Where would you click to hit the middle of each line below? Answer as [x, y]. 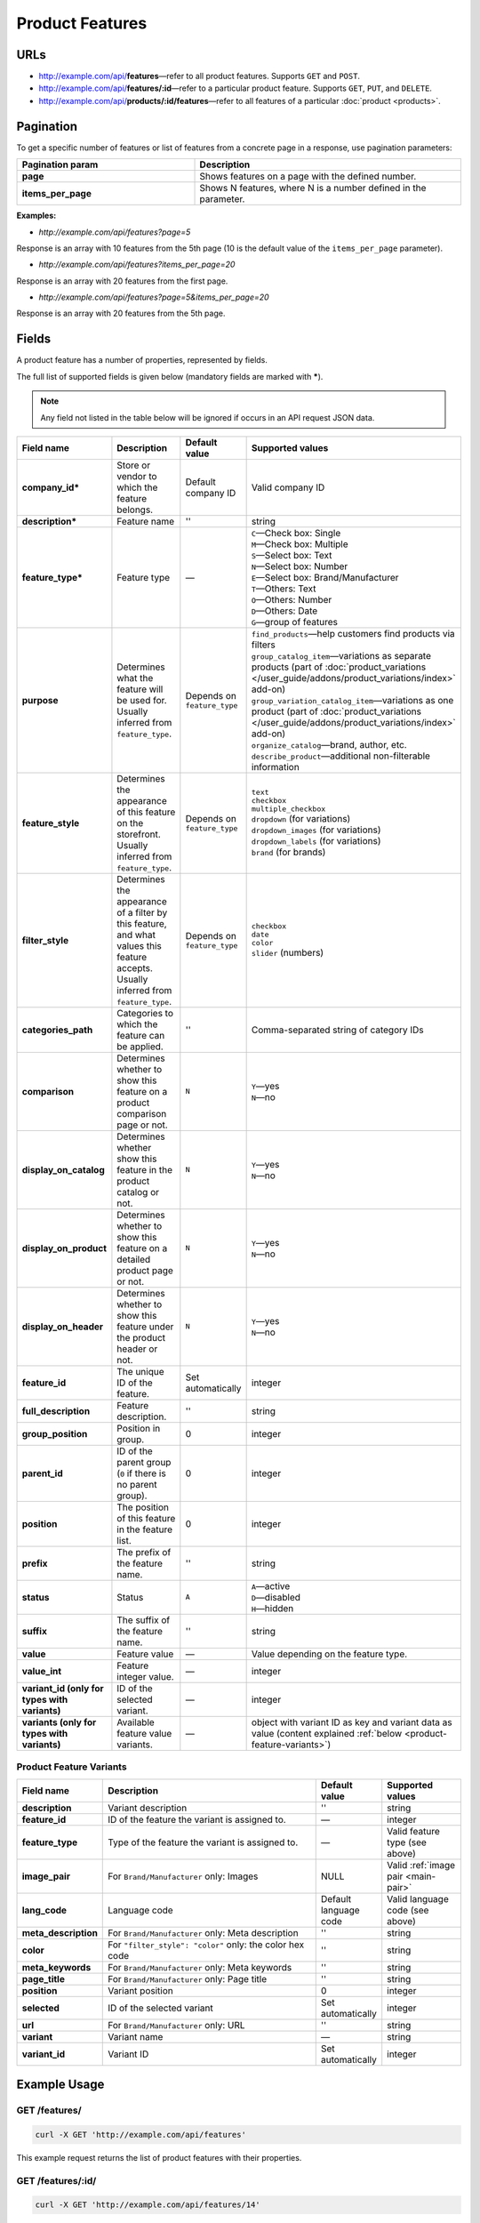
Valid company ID [288, 487]
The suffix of [144, 1620]
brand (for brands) [288, 852]
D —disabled [276, 1597]
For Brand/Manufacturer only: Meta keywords [200, 1967]
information [275, 766]
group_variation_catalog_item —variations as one [352, 700]
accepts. [135, 967]
